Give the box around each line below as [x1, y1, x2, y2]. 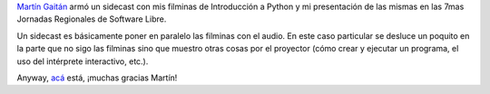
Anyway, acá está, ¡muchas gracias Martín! [16, 72, 178, 83]
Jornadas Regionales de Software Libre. [16, 14, 167, 24]
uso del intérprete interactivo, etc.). [16, 55, 149, 67]
